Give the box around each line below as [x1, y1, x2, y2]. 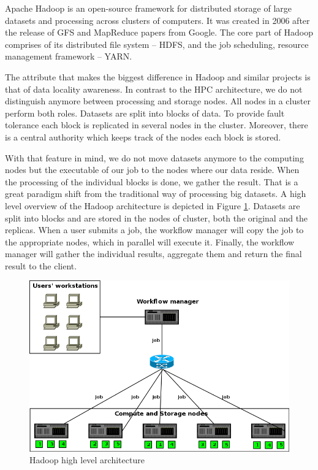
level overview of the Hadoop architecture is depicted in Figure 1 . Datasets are [5, 199, 300, 212]
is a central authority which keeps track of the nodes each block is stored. [5, 130, 281, 143]
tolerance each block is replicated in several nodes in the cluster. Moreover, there [5, 118, 308, 131]
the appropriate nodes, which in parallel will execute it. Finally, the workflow [5, 235, 295, 248]
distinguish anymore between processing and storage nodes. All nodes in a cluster [5, 94, 311, 107]
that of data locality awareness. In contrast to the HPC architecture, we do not [5, 82, 303, 95]
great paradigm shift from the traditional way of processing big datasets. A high [5, 187, 306, 200]
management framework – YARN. [5, 50, 132, 63]
